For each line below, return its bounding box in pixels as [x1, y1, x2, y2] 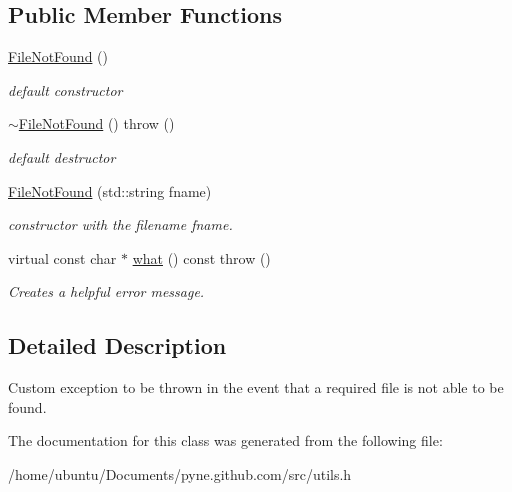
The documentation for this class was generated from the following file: [8, 430, 443, 451]
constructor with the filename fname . [8, 214, 233, 235]
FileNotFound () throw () [18, 113, 175, 134]
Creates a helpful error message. [8, 281, 205, 302]
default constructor [8, 79, 123, 100]
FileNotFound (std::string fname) [8, 180, 212, 201]
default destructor [8, 146, 116, 167]
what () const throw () [132, 247, 271, 268]
